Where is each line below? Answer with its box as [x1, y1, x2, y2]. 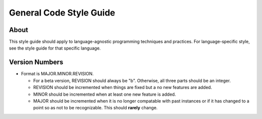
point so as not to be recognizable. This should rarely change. [33, 105, 158, 111]
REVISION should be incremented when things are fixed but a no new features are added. [33, 85, 212, 90]
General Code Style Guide [9, 7, 115, 18]
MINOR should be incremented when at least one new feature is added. [33, 91, 176, 97]
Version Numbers [9, 58, 64, 67]
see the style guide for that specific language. [9, 45, 101, 51]
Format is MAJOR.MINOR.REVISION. [21, 71, 94, 77]
